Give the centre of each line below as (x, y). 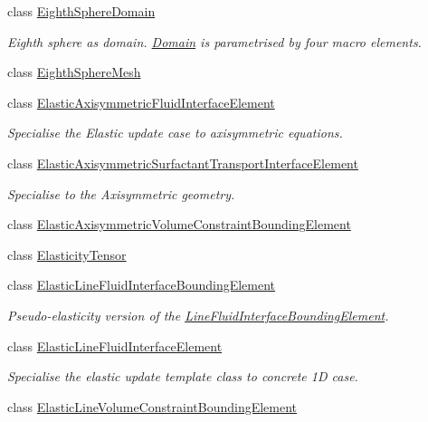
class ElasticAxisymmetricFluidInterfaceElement (141, 102)
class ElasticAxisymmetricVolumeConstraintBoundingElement (179, 224)
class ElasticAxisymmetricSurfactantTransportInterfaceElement (183, 163)
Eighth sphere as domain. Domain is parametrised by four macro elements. (214, 41)
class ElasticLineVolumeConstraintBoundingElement (152, 406)
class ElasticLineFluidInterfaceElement (115, 345)
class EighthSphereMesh (74, 72)
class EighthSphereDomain (81, 11)
